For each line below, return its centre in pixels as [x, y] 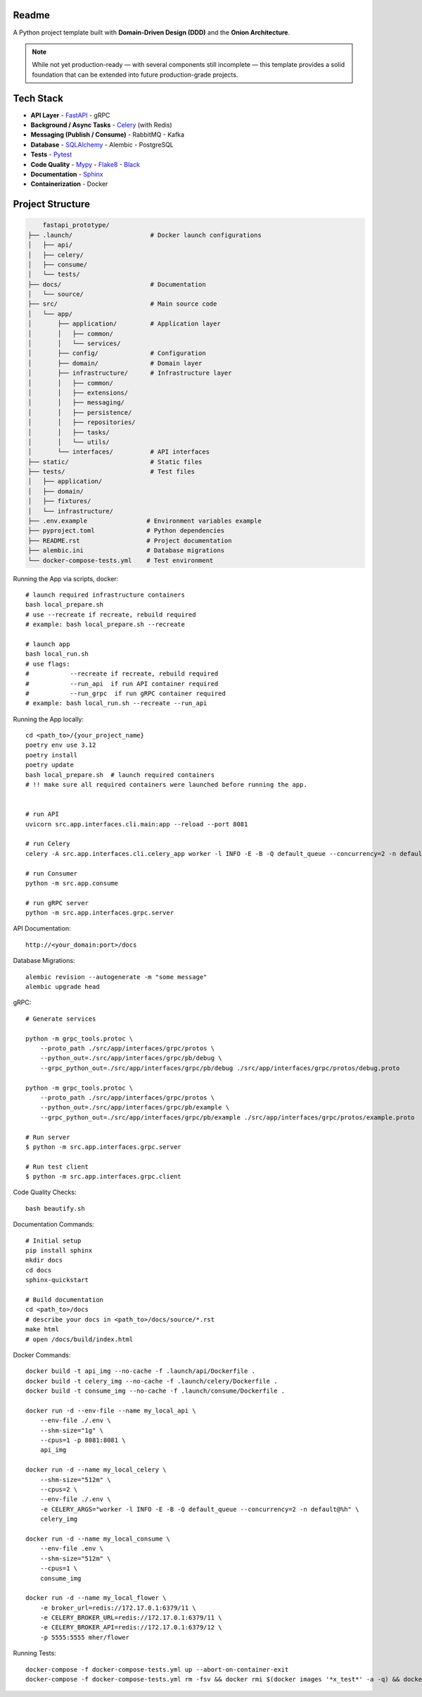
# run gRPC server [57, 903]
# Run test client [57, 1167]
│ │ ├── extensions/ [78, 392]
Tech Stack [38, 98]
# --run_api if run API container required [122, 684]
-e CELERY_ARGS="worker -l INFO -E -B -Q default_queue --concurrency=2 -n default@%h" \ [199, 1509]
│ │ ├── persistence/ [80, 412]
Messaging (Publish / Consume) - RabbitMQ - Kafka [108, 135]
